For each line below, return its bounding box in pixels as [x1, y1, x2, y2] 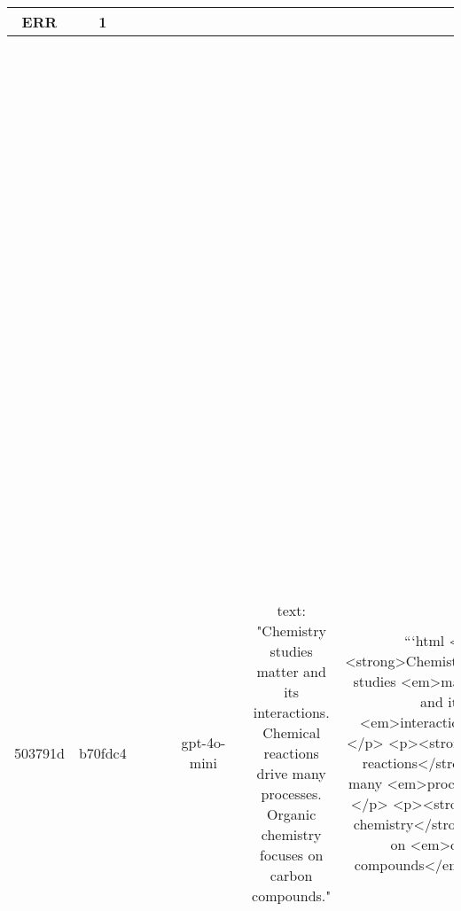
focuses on [260, 844, 324, 865]
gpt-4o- [181, 732, 226, 752]
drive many [256, 762, 326, 783]
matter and [256, 660, 326, 681]
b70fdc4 [78, 742, 127, 763]
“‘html [403, 630, 445, 650]
